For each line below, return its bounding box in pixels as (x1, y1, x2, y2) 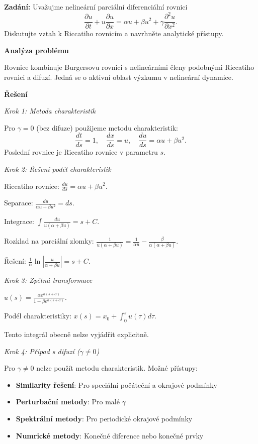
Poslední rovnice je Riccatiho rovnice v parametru (4, 147, 158, 157)
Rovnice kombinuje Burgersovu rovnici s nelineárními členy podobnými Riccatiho (4, 62, 254, 72)
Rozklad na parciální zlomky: (4, 236, 94, 246)
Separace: (4, 197, 33, 208)
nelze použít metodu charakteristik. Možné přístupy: (36, 363, 198, 373)
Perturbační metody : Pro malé (16, 396, 120, 407)
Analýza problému (4, 45, 69, 55)
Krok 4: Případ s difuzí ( (4, 346, 80, 356)
